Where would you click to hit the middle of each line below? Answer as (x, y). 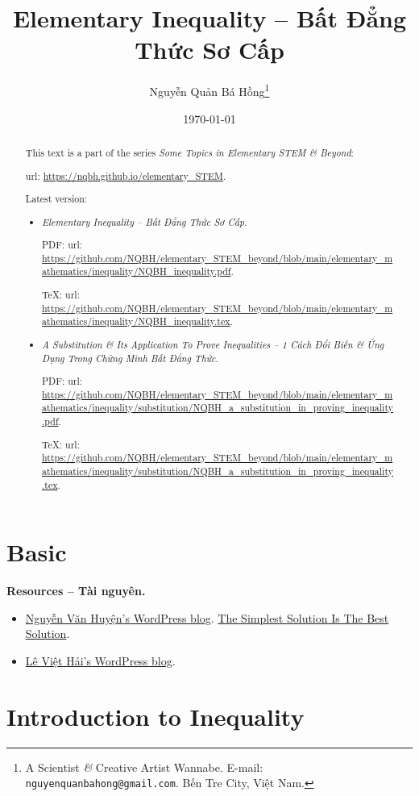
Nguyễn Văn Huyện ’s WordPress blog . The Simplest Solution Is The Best (207, 617)
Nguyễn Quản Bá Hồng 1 (209, 90)
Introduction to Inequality (156, 716)
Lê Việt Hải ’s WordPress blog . (100, 660)
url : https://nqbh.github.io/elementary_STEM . (126, 175)
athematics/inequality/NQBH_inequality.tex (136, 321)
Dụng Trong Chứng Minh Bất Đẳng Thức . (130, 358)
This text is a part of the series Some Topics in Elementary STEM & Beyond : (189, 152)
